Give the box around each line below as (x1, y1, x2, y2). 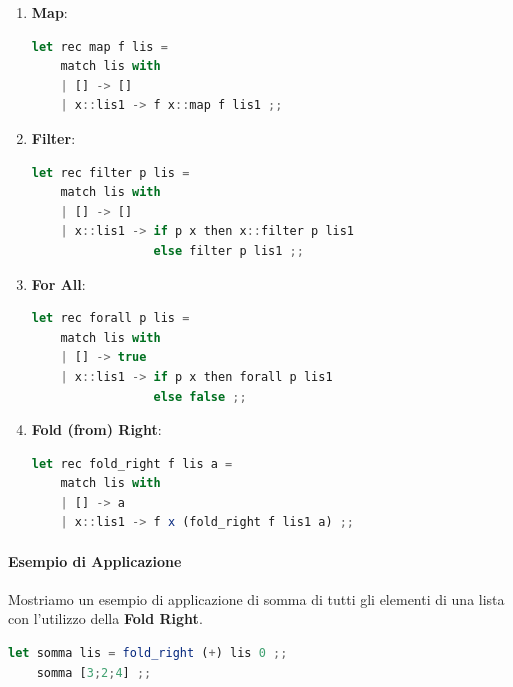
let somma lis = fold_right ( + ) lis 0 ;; (8, 646, 288, 661)
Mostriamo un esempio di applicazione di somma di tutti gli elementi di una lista (8, 588, 505, 609)
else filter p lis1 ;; (153, 243, 304, 258)
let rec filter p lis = (31, 165, 190, 180)
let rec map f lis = (31, 39, 168, 54)
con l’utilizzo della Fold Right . (8, 608, 203, 629)
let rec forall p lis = (31, 311, 190, 326)
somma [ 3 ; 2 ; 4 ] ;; (36, 665, 152, 680)
